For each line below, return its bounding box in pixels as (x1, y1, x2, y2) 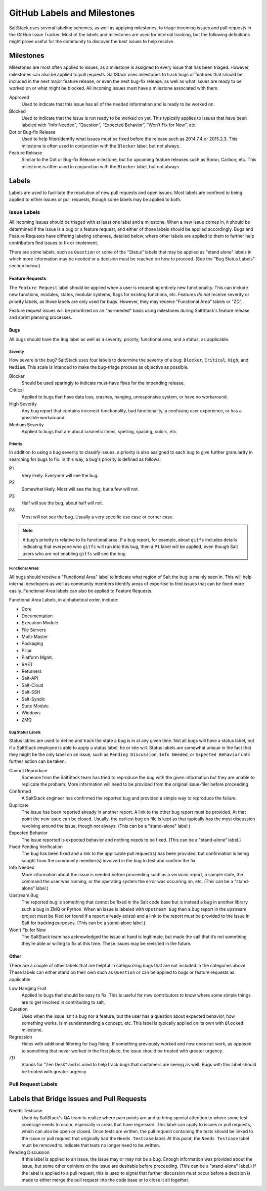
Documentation (21, 613, 53, 619)
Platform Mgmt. (21, 654, 53, 660)
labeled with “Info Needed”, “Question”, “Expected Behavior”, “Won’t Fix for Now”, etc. (21, 122, 197, 128)
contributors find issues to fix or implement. (9, 240, 98, 246)
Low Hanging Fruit (9, 986, 47, 992)
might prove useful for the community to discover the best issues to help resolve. (9, 39, 175, 45)
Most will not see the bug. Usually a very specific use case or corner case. (21, 514, 174, 520)
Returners (21, 668, 42, 674)
